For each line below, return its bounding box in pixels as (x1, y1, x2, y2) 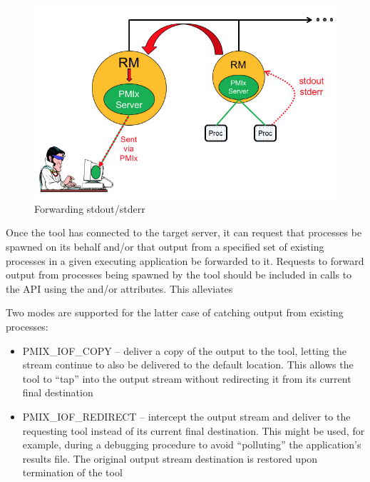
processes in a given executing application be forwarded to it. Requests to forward (6, 253, 364, 268)
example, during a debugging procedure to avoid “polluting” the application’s (22, 437, 361, 452)
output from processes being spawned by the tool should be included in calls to (6, 267, 352, 282)
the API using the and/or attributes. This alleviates (6, 281, 233, 296)
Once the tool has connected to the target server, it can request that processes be (6, 225, 362, 240)
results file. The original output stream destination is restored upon (22, 451, 318, 466)
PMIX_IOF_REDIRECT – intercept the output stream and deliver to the (22, 408, 351, 423)
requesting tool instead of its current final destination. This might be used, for (22, 423, 365, 438)
